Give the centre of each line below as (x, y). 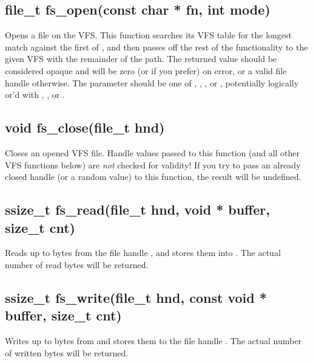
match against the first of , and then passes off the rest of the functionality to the (156, 47)
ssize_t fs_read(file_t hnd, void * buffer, (137, 209)
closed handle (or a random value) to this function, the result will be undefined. (153, 177)
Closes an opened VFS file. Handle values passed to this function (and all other (153, 152)
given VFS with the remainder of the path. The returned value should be (141, 59)
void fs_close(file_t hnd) (85, 127)
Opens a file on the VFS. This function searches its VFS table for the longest (149, 35)
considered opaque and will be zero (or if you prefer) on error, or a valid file (146, 70)
